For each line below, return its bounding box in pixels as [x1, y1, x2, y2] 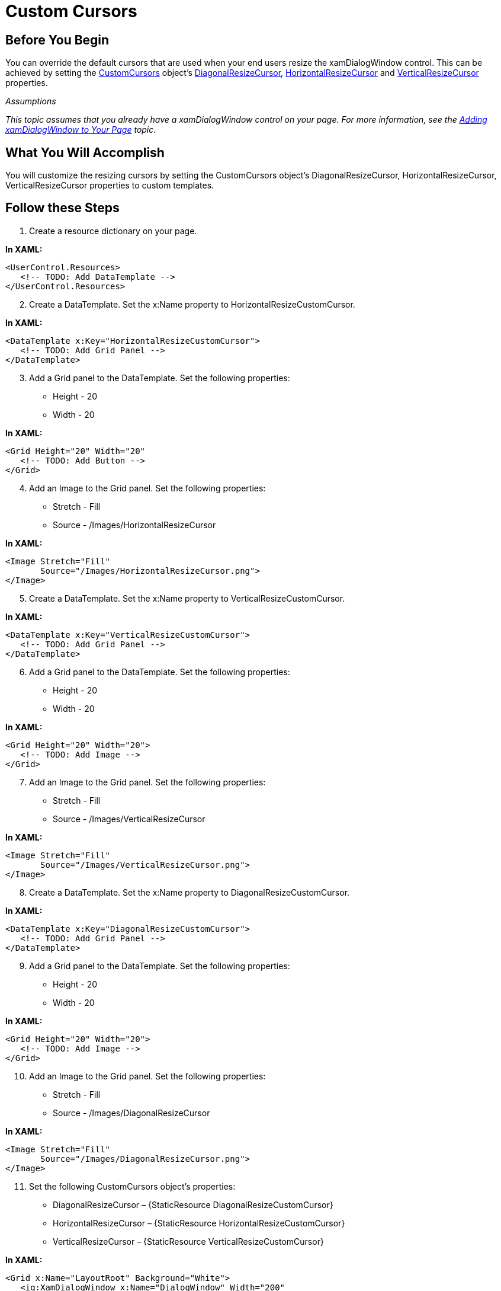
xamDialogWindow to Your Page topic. [5, 124, 156, 135]
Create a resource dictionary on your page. [29, 225, 197, 236]
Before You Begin [5, 32, 110, 47]
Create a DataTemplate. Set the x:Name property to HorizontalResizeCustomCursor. [29, 299, 355, 309]
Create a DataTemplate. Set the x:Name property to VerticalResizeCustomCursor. [29, 593, 345, 603]
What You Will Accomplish [5, 145, 165, 160]
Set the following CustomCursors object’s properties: [29, 1181, 236, 1191]
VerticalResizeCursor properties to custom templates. [5, 180, 214, 191]
